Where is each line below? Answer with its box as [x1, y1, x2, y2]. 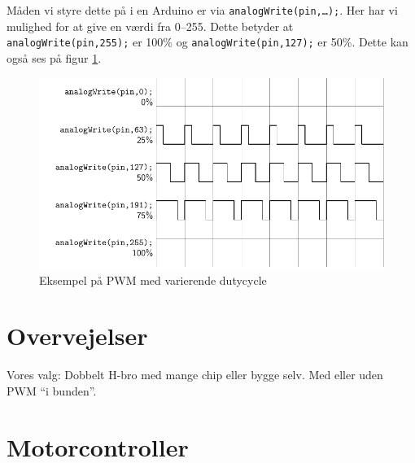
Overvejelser [7, 319, 148, 352]
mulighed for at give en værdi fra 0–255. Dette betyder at [7, 17, 294, 34]
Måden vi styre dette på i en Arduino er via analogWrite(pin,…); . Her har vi [7, 2, 398, 18]
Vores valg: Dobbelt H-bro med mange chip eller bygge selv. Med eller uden [7, 366, 383, 383]
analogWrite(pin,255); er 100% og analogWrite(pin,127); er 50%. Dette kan [7, 33, 408, 50]
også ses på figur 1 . [7, 49, 102, 66]
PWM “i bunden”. [7, 382, 97, 399]
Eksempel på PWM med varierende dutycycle [39, 271, 267, 288]
